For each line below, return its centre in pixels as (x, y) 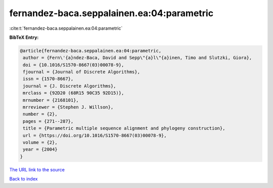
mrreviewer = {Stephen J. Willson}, (68, 107)
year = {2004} (40, 149)
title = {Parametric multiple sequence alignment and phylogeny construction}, (124, 128)
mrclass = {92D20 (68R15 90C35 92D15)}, (74, 93)
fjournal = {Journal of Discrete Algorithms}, (81, 72)
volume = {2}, (40, 142)
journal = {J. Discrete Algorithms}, (70, 86)
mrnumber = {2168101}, (51, 100)
